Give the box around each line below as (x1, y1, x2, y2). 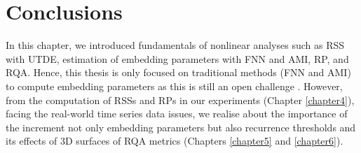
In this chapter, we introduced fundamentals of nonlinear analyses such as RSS (6, 38, 345, 52)
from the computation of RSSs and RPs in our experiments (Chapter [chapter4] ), (6, 92, 355, 107)
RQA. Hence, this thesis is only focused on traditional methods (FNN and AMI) (6, 65, 351, 80)
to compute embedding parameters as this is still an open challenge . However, (6, 78, 343, 93)
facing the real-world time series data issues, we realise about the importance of (6, 106, 348, 121)
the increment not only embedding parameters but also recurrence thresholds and (6, 119, 356, 134)
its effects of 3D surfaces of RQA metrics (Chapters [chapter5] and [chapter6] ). (6, 133, 343, 148)
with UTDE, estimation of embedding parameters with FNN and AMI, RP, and (6, 51, 349, 66)
